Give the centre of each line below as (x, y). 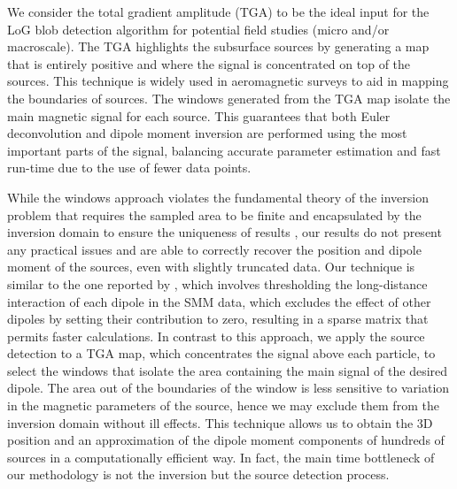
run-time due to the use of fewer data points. (129, 168)
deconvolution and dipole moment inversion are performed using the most (207, 133)
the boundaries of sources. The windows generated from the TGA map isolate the (229, 98)
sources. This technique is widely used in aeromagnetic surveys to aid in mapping (228, 81)
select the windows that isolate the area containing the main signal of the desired (228, 370)
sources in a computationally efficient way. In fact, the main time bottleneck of (221, 457)
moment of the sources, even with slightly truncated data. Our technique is (211, 267)
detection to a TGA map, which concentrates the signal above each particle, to (221, 353)
